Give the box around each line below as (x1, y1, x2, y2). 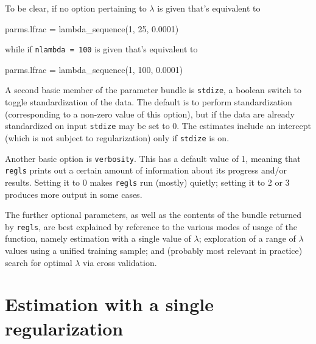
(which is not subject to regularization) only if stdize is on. (5, 131, 230, 144)
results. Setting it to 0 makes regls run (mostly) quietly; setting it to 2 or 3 (5, 175, 290, 188)
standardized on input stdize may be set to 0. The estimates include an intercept (5, 119, 311, 132)
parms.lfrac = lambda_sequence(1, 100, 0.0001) (5, 63, 183, 75)
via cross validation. (83, 256, 157, 269)
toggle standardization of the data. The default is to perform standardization (5, 96, 292, 108)
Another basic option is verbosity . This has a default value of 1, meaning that (5, 152, 301, 164)
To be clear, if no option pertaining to (5, 2, 147, 14)
